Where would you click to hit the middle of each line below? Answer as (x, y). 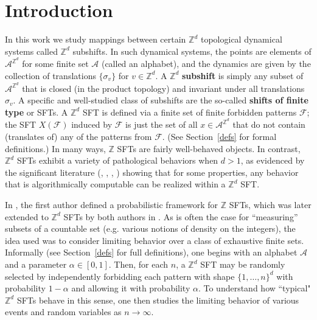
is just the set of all (162, 124)
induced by (92, 124)
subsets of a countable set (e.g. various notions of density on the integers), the (150, 228)
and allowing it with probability (131, 288)
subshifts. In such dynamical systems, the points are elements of (192, 51)
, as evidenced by (273, 160)
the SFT (21, 124)
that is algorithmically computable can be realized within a (115, 184)
